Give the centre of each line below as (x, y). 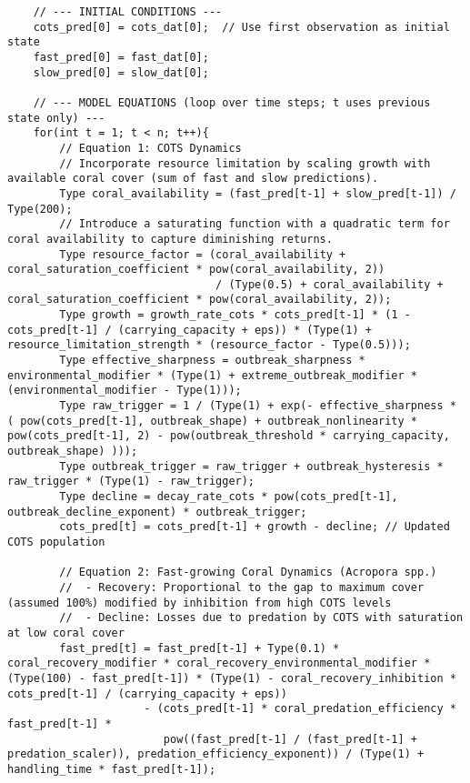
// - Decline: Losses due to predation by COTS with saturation (261, 618)
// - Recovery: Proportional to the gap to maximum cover (242, 587)
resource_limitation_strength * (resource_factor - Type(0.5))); (209, 345)
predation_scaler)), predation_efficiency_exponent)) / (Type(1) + (216, 754)
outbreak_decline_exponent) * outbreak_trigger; (157, 512)
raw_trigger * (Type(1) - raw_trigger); (131, 482)
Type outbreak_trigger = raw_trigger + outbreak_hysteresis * (251, 466)
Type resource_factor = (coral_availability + (203, 254)
